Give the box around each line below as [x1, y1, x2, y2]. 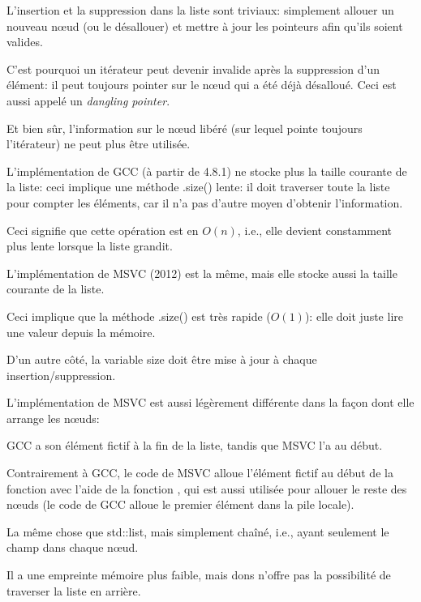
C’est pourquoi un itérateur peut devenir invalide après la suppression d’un [6, 60, 380, 77]
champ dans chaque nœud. [6, 539, 139, 556]
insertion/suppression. [6, 366, 116, 383]
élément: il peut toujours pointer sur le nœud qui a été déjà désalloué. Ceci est [6, 76, 397, 93]
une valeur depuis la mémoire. [6, 323, 156, 340]
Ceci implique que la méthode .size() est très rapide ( [6, 307, 271, 324]
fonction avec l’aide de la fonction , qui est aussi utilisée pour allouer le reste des [6, 480, 407, 497]
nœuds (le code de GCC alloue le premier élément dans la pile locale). [6, 496, 354, 513]
